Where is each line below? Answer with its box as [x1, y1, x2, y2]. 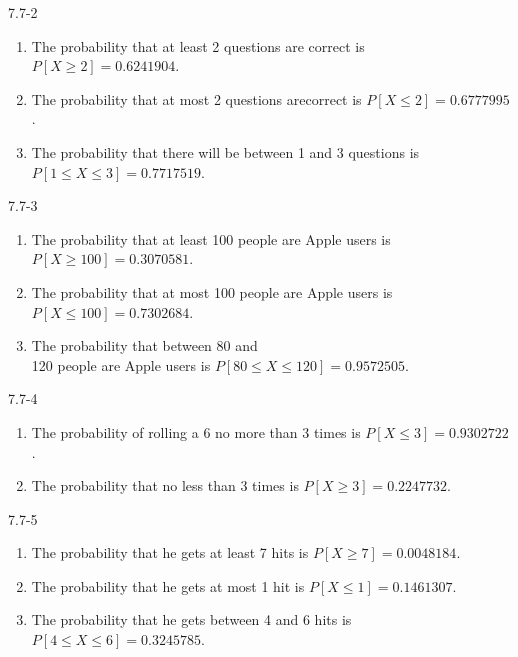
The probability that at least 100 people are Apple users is [31, 228, 391, 249]
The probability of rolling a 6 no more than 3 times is [31, 421, 361, 442]
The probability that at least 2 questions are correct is [31, 35, 365, 56]
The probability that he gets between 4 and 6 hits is [31, 609, 352, 630]
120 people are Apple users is [31, 354, 211, 375]
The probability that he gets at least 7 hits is [31, 542, 309, 563]
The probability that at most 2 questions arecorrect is [31, 88, 362, 109]
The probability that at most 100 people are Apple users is [31, 281, 393, 302]
